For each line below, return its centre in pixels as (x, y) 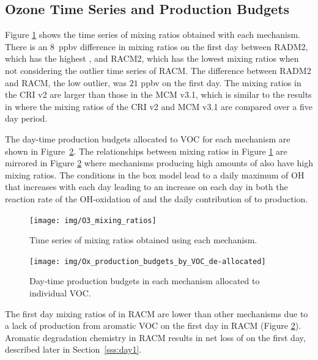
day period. (26, 118)
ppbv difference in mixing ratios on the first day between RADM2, (183, 46)
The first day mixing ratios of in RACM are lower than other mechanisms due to (157, 313)
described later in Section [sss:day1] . (73, 349)
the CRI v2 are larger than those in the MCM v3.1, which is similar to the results (158, 94)
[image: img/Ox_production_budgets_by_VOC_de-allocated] (148, 261)
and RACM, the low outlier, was (66, 82)
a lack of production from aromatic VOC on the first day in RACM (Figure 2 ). (153, 325)
